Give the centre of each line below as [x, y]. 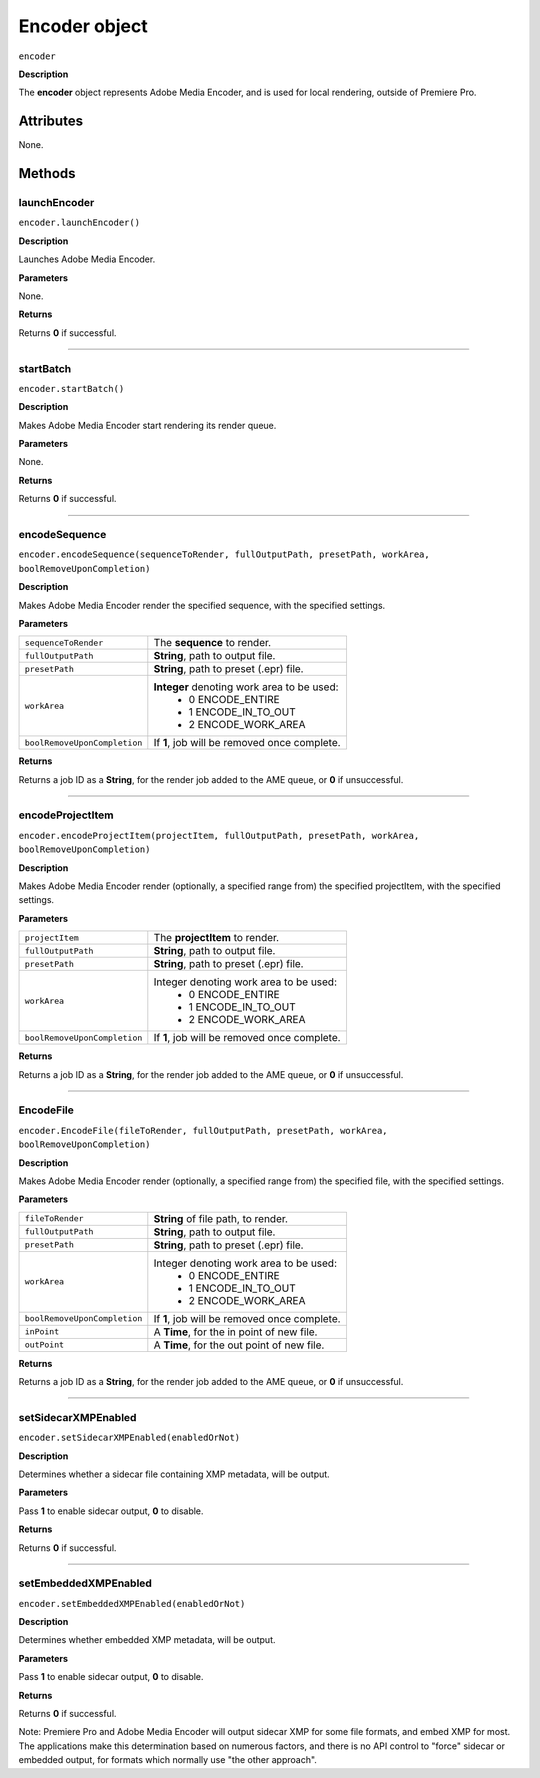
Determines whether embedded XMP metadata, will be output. [147, 1640]
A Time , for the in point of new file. [235, 1332]
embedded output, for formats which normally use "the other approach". [167, 1760]
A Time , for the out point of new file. [239, 1345]
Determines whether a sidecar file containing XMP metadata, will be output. [174, 1474]
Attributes [51, 121]
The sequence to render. [212, 643]
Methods [47, 173]
